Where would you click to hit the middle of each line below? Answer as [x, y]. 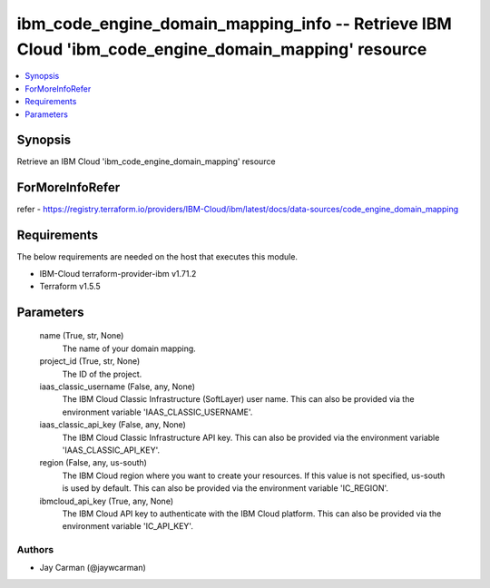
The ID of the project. [102, 374]
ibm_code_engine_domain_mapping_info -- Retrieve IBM [235, 24]
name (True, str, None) [82, 336]
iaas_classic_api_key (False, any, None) [113, 425]
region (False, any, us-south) [93, 463]
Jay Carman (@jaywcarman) [93, 568]
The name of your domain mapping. [129, 348]
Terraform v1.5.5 [70, 287]
